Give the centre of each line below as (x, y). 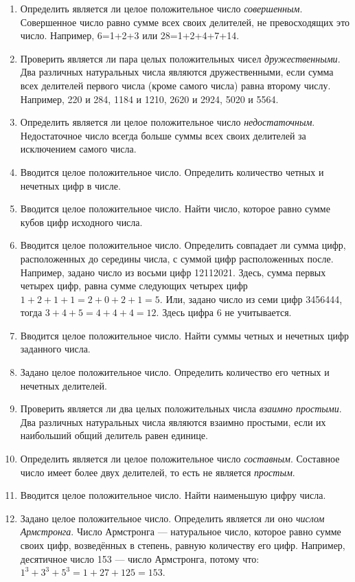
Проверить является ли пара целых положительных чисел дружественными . (180, 58)
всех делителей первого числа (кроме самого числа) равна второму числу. (175, 85)
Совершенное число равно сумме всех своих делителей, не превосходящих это (185, 22)
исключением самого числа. (78, 149)
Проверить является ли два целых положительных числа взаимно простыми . (181, 408)
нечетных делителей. (64, 385)
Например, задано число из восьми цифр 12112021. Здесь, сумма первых (173, 272)
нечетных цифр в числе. (70, 185)
